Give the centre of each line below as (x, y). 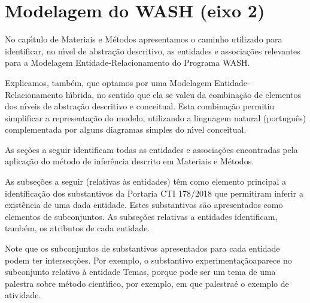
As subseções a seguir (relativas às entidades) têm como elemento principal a (146, 181)
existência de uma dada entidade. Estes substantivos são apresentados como (144, 205)
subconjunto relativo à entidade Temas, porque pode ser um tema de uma (140, 272)
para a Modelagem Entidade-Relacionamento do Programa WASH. (127, 62)
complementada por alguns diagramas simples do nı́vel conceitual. (126, 129)
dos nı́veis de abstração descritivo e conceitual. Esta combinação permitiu (140, 106)
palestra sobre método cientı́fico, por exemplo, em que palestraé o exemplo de (147, 283)
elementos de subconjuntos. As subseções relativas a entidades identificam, (141, 216)
